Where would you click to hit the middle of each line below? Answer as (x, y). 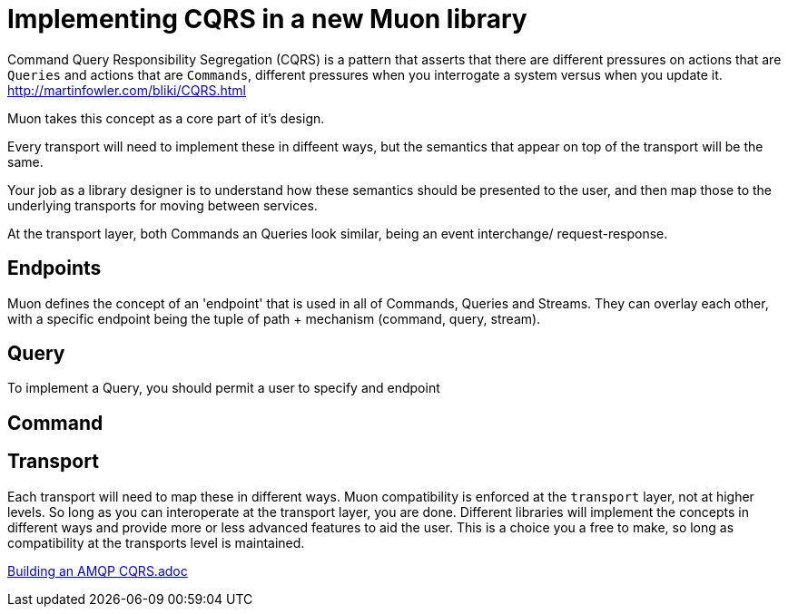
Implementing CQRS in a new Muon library (267, 19)
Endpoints (54, 268)
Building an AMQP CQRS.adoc (98, 570)
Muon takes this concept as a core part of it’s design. (166, 118)
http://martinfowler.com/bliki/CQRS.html (127, 90)
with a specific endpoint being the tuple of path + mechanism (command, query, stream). (274, 318)
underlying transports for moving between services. (163, 205)
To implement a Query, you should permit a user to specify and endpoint (224, 388)
